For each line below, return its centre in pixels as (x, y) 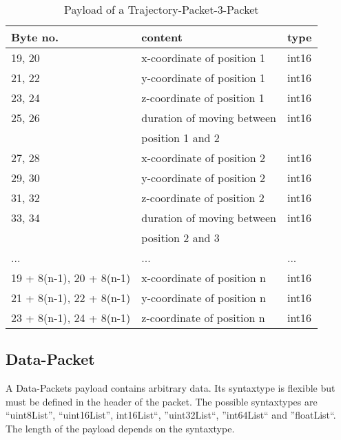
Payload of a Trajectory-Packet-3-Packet (161, 9)
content (162, 37)
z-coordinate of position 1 (203, 98)
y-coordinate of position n (204, 298)
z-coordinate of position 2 (203, 198)
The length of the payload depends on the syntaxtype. (120, 428)
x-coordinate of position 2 (204, 158)
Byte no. (35, 37)
